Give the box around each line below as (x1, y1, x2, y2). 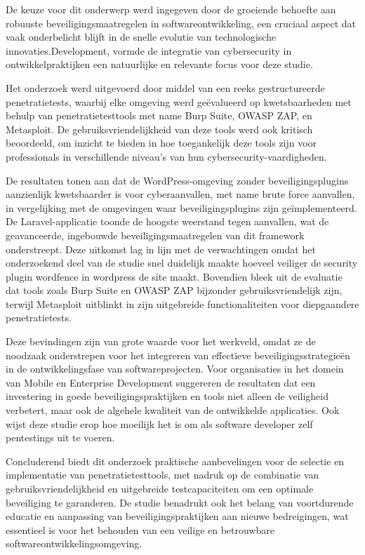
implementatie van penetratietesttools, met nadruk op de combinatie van (6, 467, 319, 482)
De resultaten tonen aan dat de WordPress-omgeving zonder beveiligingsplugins (6, 173, 349, 187)
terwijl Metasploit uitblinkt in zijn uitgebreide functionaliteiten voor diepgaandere (6, 296, 359, 311)
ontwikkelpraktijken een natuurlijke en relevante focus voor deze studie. (6, 57, 313, 72)
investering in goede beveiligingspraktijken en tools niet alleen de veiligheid (6, 389, 328, 403)
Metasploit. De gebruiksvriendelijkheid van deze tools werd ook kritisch (6, 121, 313, 136)
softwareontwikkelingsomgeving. (6, 536, 142, 551)
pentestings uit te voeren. (6, 430, 115, 445)
